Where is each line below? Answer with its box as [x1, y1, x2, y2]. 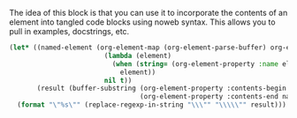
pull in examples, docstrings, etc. [9, 26, 130, 36]
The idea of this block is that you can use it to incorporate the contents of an [9, 8, 288, 18]
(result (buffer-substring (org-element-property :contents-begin [36, 84, 287, 93]
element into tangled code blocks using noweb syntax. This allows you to [9, 17, 276, 27]
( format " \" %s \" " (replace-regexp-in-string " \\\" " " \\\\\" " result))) [17, 100, 287, 109]
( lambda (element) [103, 51, 172, 60]
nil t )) [103, 76, 133, 85]
